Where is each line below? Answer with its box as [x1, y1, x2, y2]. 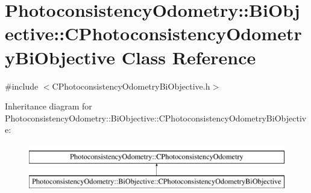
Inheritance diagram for [5, 100, 92, 112]
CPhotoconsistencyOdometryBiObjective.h [52, 79, 210, 92]
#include [5, 79, 39, 92]
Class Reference [121, 44, 256, 69]
